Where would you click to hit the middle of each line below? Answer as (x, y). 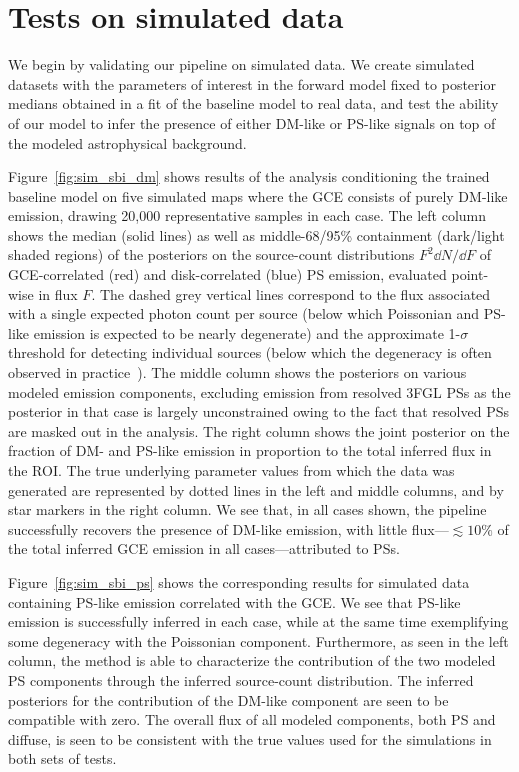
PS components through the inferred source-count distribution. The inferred (241, 679)
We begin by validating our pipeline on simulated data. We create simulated (241, 64)
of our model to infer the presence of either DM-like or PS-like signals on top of (252, 122)
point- (470, 274)
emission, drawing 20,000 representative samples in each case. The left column (247, 215)
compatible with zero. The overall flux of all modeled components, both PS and (252, 719)
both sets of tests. (62, 758)
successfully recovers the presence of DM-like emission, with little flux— (228, 528)
